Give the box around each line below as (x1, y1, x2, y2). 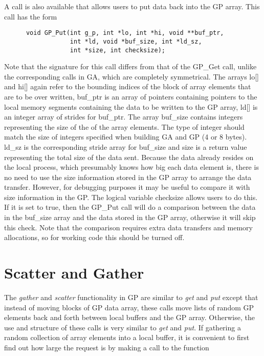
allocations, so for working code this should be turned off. (4, 232, 185, 243)
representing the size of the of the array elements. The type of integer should (4, 121, 245, 132)
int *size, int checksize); (70, 46, 165, 54)
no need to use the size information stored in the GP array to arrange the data (4, 171, 252, 182)
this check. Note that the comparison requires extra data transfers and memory (4, 222, 253, 232)
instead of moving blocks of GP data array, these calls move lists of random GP (4, 302, 254, 312)
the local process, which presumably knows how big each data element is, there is (4, 162, 259, 172)
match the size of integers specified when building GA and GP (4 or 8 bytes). (4, 131, 247, 142)
